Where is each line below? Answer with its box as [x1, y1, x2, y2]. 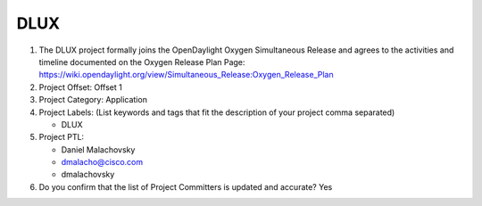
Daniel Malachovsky [61, 144, 136, 155]
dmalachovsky [61, 169, 115, 180]
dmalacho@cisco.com [61, 157, 144, 168]
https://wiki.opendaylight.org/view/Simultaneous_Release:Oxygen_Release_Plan [38, 70, 334, 80]
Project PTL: [38, 132, 85, 143]
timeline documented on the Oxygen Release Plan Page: [38, 56, 245, 67]
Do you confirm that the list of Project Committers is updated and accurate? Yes [38, 181, 333, 192]
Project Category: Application [38, 95, 147, 105]
